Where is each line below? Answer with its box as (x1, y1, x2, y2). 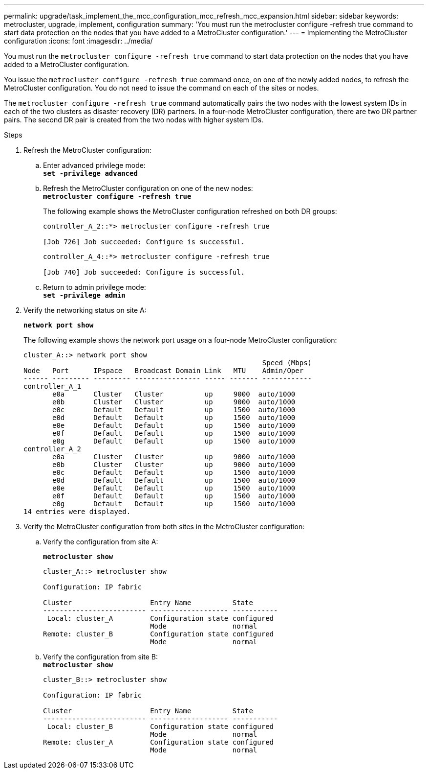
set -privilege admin (43, 291, 126, 299)
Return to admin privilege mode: (43, 283, 146, 291)
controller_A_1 (23, 382, 82, 390)
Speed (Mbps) (262, 359, 312, 367)
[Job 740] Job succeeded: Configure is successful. (43, 268, 245, 276)
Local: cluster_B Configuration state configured (47, 723, 274, 730)
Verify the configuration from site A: (43, 538, 158, 546)
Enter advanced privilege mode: (43, 161, 146, 169)
